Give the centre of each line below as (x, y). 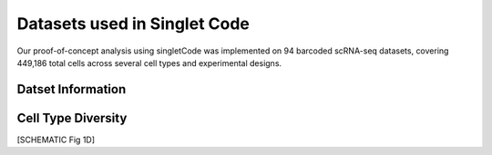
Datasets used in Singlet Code (133, 24)
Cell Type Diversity (72, 118)
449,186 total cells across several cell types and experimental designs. (149, 63)
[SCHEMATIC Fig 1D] (56, 140)
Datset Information (72, 89)
